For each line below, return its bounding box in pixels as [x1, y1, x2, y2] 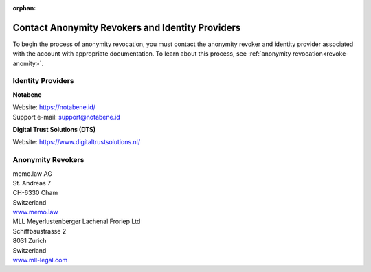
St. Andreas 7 [12, 179, 52, 187]
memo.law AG [12, 169, 53, 178]
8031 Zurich [12, 237, 47, 245]
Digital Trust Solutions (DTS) [12, 126, 96, 133]
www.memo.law [12, 208, 58, 216]
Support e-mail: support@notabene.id [12, 113, 120, 121]
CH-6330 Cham [12, 189, 58, 197]
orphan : [12, 4, 36, 12]
